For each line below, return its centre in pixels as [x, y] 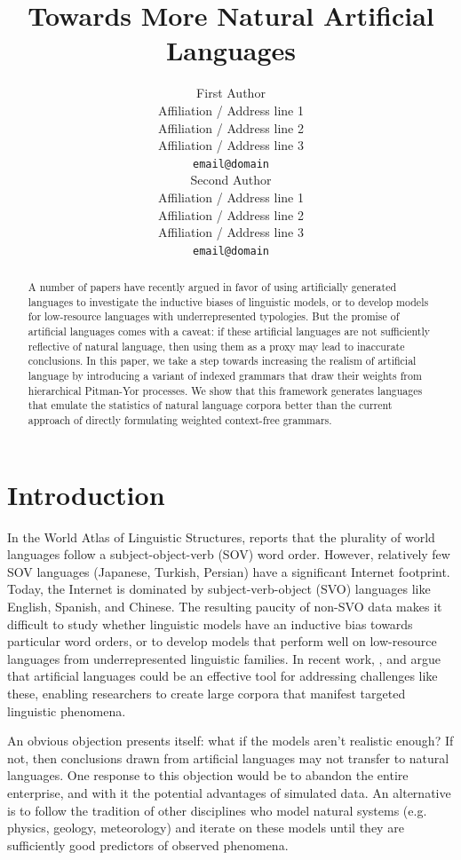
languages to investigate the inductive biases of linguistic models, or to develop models [228, 301]
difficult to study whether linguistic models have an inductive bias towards [210, 623]
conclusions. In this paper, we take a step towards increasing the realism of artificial [222, 361]
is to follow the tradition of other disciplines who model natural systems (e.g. [217, 810]
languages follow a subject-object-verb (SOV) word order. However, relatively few [229, 554]
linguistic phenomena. [67, 710]
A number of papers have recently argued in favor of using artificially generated [212, 287]
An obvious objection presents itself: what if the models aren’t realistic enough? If [230, 741]
